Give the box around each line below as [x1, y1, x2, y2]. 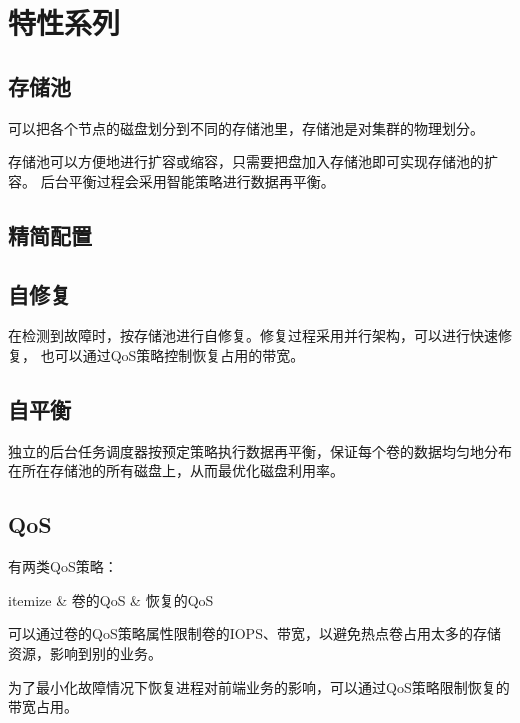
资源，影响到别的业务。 [8, 642, 162, 663]
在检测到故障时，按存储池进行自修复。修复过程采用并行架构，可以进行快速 [8, 325, 498, 346]
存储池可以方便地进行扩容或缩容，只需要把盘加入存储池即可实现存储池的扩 [8, 151, 498, 172]
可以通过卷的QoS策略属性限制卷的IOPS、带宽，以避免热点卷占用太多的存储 [8, 623, 501, 644]
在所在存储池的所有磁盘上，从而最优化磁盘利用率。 [8, 460, 344, 481]
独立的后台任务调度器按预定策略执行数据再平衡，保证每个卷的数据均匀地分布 [8, 440, 512, 461]
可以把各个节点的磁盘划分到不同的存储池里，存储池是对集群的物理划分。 [8, 117, 484, 138]
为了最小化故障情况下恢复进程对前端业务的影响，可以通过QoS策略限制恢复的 [8, 676, 510, 697]
